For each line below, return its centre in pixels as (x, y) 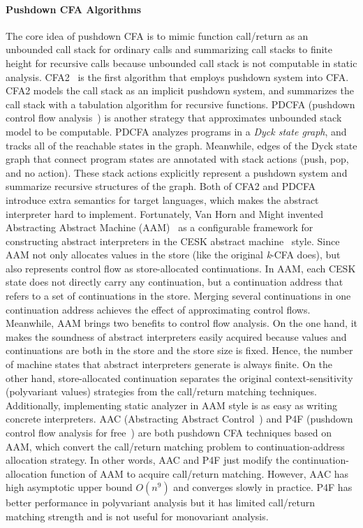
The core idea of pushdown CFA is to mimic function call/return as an (157, 35)
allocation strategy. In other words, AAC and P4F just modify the (148, 460)
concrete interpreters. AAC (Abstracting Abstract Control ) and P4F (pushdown (179, 419)
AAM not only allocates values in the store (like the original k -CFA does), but (173, 255)
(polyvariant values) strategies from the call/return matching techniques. (161, 391)
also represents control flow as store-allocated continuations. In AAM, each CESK (181, 268)
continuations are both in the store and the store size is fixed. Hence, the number (179, 350)
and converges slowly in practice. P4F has (263, 487)
